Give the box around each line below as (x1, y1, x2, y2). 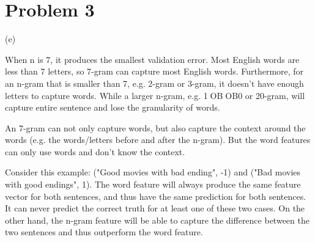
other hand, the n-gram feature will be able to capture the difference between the (5, 213, 309, 226)
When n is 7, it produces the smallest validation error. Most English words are (5, 53, 300, 65)
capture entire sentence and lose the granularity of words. (5, 101, 220, 114)
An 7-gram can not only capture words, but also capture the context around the (5, 121, 306, 134)
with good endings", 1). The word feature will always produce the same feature (5, 178, 301, 191)
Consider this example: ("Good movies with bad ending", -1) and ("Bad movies (5, 166, 301, 178)
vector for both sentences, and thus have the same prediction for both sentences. (5, 189, 306, 202)
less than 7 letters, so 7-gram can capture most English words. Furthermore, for (5, 65, 304, 78)
